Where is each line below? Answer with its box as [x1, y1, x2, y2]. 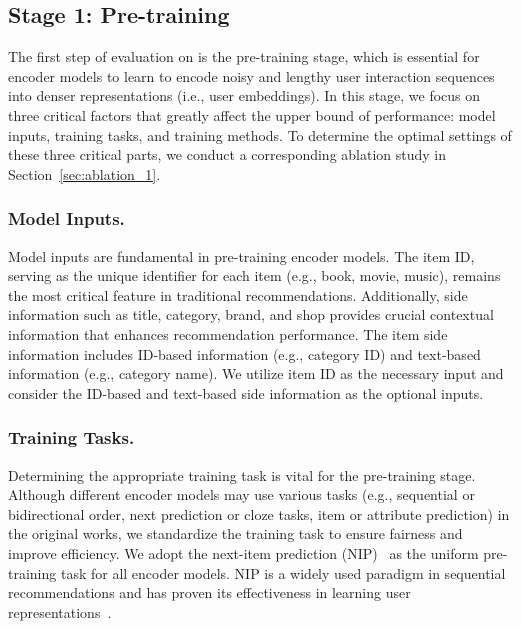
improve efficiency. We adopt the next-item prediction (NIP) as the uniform [8, 542, 479, 563]
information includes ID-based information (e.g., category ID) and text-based [8, 343, 481, 364]
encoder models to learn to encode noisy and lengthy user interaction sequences [8, 65, 495, 86]
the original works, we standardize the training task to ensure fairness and [8, 523, 463, 544]
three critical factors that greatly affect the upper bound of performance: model [8, 104, 496, 125]
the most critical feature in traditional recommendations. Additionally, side [8, 284, 468, 305]
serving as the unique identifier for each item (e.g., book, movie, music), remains [8, 265, 501, 286]
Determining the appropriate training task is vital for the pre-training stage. [8, 464, 476, 485]
